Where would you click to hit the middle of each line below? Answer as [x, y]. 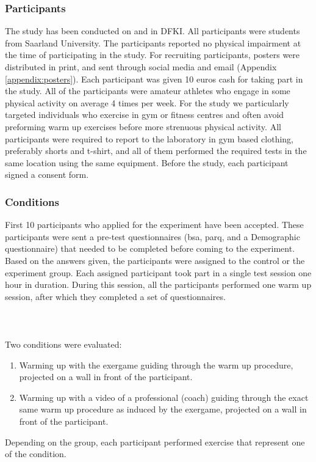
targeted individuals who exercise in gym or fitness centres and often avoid [145, 115]
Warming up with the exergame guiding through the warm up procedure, [156, 365]
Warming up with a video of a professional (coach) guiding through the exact [164, 397]
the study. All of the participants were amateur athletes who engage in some [148, 91]
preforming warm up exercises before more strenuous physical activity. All [143, 126]
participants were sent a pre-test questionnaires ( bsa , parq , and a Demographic [153, 236]
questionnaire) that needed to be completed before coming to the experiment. [150, 248]
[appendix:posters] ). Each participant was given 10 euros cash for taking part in [154, 79]
